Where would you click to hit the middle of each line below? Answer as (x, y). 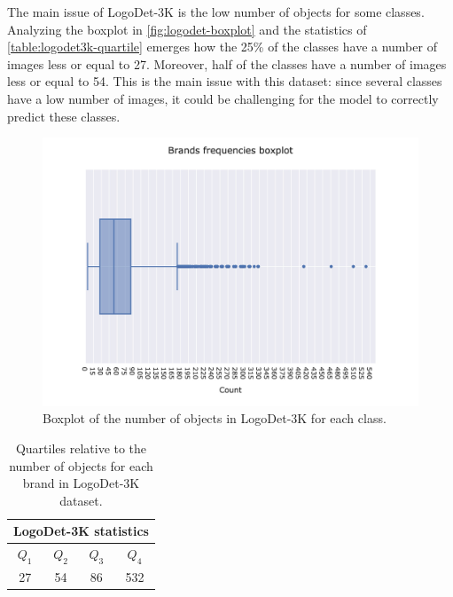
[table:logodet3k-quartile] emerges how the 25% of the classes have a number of (222, 47)
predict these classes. (64, 116)
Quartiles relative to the (81, 448)
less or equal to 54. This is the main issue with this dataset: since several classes (225, 81)
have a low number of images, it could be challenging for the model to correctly (223, 98)
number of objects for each (81, 465)
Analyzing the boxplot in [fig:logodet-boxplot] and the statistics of (187, 29)
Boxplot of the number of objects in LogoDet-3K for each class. (215, 418)
